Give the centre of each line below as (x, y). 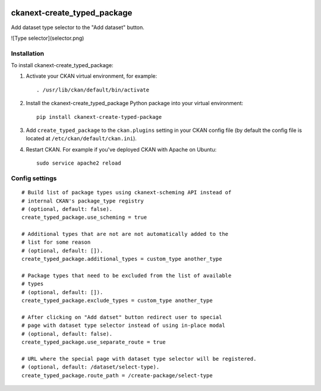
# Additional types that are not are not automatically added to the (125, 234)
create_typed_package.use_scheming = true (84, 217)
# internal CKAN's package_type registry (83, 201)
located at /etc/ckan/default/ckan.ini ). (81, 138)
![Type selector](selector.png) (48, 38)
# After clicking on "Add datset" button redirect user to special (122, 317)
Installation (28, 53)
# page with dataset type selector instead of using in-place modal (123, 326)
